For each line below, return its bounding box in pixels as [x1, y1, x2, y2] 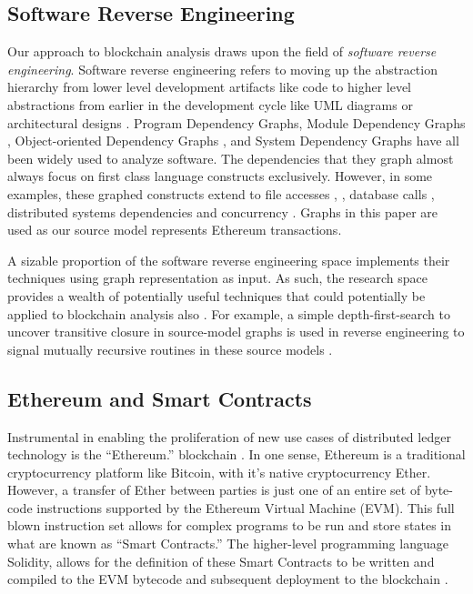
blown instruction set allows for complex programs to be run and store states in [7, 516, 452, 535]
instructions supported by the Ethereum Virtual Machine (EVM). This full [36, 498, 455, 517]
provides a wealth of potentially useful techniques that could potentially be [7, 286, 426, 305]
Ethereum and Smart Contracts [7, 384, 312, 412]
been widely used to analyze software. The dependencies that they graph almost [7, 148, 454, 167]
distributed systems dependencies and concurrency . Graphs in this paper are [7, 202, 438, 221]
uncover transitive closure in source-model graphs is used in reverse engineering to [7, 322, 465, 341]
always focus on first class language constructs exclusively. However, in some [7, 166, 433, 186]
